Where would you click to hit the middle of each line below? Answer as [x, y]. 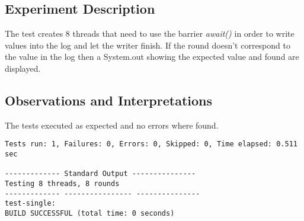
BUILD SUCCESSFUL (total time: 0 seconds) [90, 213]
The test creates [34, 33]
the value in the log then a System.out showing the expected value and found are [152, 57]
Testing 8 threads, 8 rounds [62, 184]
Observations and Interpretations [109, 100]
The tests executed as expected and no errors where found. [112, 125]
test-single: [30, 204]
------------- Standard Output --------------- [100, 174]
